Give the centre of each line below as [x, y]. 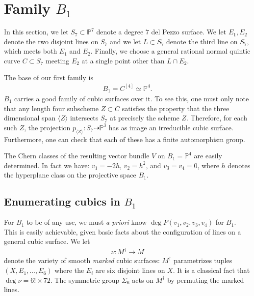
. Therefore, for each [217, 118]
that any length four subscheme [51, 108]
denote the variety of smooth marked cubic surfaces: [82, 260]
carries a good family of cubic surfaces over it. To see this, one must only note [131, 99]
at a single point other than [123, 60]
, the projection [47, 127]
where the [69, 270]
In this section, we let [36, 32]
